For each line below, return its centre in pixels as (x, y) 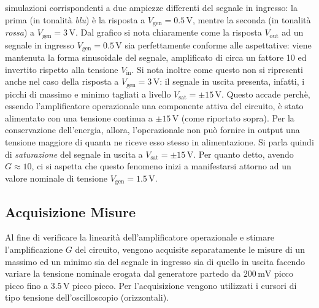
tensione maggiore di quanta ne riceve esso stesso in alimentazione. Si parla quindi (159, 141)
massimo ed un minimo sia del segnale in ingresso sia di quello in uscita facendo (155, 261)
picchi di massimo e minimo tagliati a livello (88, 94)
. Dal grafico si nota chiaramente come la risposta (168, 32)
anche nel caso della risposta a (62, 81)
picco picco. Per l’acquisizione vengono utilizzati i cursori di (185, 285)
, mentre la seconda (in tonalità (252, 19)
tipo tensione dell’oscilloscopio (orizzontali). (87, 297)
